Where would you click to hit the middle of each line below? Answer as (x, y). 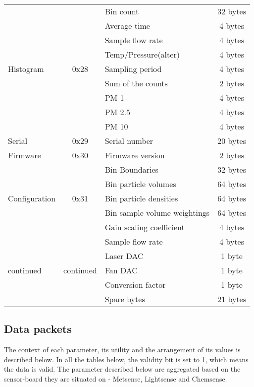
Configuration (32, 198)
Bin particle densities (141, 198)
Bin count (122, 11)
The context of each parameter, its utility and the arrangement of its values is (122, 350)
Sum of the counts (136, 83)
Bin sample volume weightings (157, 213)
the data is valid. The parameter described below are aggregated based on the (122, 369)
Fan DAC (121, 270)
